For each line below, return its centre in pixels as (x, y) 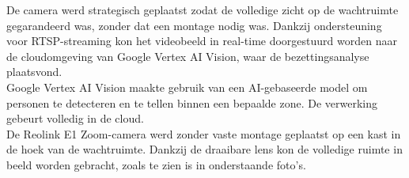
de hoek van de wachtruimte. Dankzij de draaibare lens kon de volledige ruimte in (204, 149)
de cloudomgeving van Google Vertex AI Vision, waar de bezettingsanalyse (188, 56)
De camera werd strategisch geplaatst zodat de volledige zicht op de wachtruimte (203, 9)
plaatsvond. (34, 72)
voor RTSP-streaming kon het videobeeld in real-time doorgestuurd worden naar (202, 41)
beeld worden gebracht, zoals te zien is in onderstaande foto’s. (156, 164)
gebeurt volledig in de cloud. (75, 118)
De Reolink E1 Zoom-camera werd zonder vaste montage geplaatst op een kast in (204, 133)
